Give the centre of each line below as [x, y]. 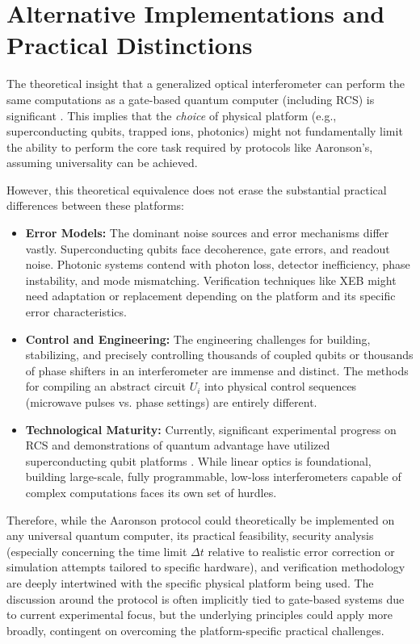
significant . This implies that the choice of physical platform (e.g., [172, 115]
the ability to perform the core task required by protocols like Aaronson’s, [190, 146]
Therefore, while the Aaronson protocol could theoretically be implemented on [201, 519]
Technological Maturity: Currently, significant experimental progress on [211, 429]
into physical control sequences [281, 386]
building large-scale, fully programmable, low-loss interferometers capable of [213, 477]
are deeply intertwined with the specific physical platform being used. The [190, 582]
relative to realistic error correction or [301, 551]
